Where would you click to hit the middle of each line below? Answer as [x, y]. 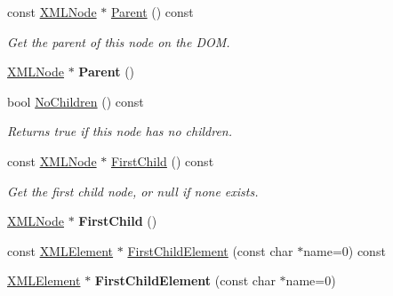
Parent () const [152, 12]
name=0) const [345, 250]
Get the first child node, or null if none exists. [133, 191]
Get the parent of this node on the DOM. [119, 41]
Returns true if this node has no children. [120, 131]
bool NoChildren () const [76, 101]
